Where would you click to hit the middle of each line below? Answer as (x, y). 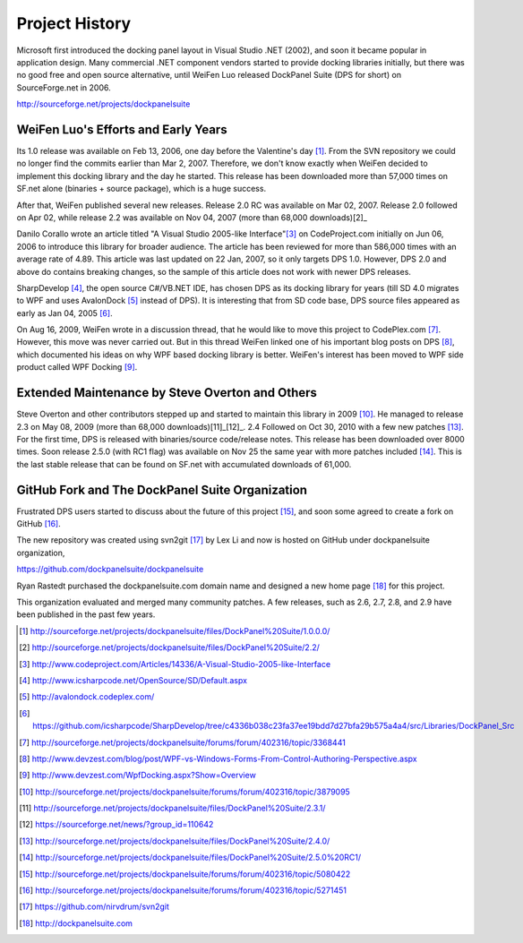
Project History (74, 23)
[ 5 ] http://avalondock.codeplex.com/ (87, 697)
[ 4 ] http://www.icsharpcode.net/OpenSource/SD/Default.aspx (133, 680)
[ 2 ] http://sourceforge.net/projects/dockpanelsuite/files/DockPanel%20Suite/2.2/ (169, 647)
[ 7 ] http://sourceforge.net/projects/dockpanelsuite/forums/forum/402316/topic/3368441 (183, 742)
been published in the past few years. (86, 614)
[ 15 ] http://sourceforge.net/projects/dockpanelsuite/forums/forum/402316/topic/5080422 (185, 874)
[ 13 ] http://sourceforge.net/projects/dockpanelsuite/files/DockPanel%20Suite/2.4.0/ (175, 841)
